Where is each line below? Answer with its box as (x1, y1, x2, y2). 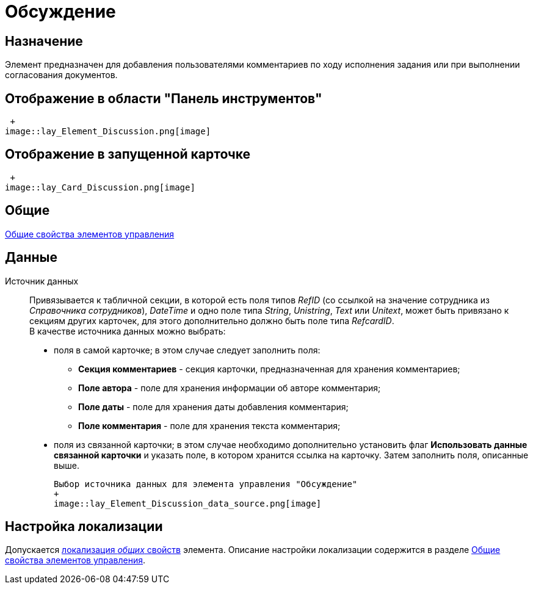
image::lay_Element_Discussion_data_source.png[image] (54, 498, 322, 508)
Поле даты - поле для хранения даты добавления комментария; (78, 401, 349, 412)
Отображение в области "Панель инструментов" (5, 90, 322, 106)
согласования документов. (5, 70, 118, 81)
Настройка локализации (5, 518, 163, 534)
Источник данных (5, 275, 79, 286)
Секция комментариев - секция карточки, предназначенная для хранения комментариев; (78, 363, 460, 374)
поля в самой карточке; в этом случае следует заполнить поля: (54, 344, 321, 355)
